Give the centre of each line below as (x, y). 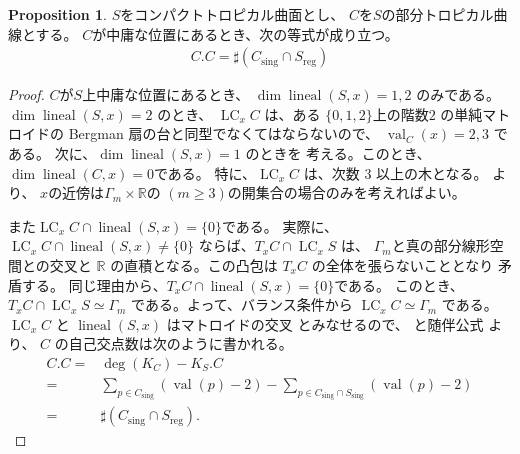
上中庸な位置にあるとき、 (166, 94)
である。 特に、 (205, 172)
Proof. (26, 94)
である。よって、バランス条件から (242, 304)
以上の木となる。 (432, 172)
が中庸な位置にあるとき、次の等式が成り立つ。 (245, 33)
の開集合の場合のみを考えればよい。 (346, 192)
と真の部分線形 (440, 245)
